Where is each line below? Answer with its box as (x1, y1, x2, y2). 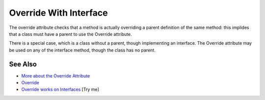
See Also (9, 60, 37, 68)
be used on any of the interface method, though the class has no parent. (9, 47, 156, 53)
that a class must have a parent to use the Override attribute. (9, 31, 132, 37)
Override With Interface (9, 7, 108, 18)
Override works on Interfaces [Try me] (21, 86, 99, 93)
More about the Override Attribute (21, 73, 90, 78)
